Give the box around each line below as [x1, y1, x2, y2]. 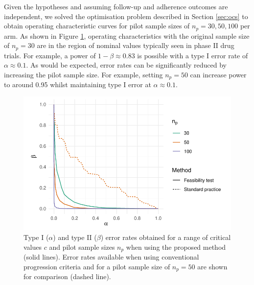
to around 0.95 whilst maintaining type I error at [4, 79, 151, 90]
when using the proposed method [126, 241, 226, 252]
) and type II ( [53, 232, 97, 242]
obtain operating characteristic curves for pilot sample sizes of [4, 21, 190, 31]
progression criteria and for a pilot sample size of [23, 261, 170, 271]
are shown [197, 261, 228, 271]
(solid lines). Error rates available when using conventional [23, 251, 199, 261]
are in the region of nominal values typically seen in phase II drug [37, 40, 234, 50]
